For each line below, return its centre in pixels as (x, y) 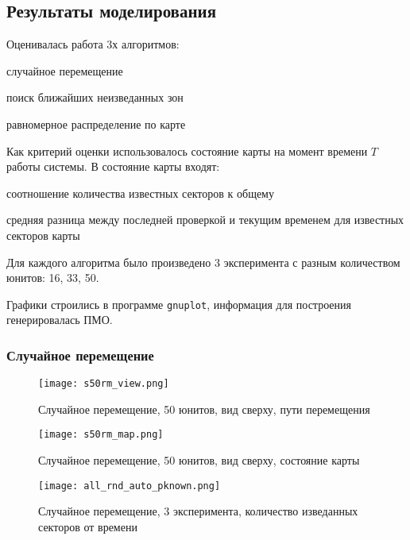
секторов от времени (88, 526)
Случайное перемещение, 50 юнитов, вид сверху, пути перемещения (204, 409)
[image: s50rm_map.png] (101, 435)
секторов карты (43, 235)
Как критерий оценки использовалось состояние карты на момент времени (187, 150)
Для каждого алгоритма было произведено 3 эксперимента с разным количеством (203, 262)
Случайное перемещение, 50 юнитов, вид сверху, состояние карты (199, 460)
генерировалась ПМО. (60, 320)
